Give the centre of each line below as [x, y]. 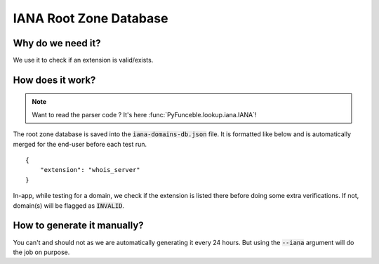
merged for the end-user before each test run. [80, 144]
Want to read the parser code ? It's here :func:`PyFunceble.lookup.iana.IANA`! [144, 114]
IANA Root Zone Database [91, 18]
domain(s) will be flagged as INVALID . [69, 205]
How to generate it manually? [78, 226]
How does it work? [54, 80]
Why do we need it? [57, 43]
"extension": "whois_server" [90, 170]
